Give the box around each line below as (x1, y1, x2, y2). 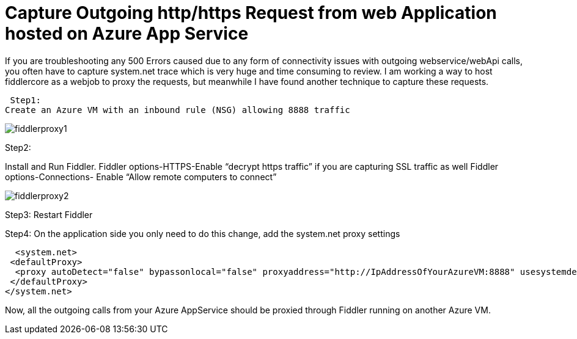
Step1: (10, 95, 42, 105)
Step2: (5, 142, 31, 153)
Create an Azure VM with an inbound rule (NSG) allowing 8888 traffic (5, 104, 350, 115)
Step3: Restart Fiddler (5, 209, 93, 220)
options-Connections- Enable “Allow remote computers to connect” (5, 171, 277, 182)
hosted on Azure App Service (5, 23, 249, 44)
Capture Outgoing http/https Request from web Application (5, 2, 497, 23)
